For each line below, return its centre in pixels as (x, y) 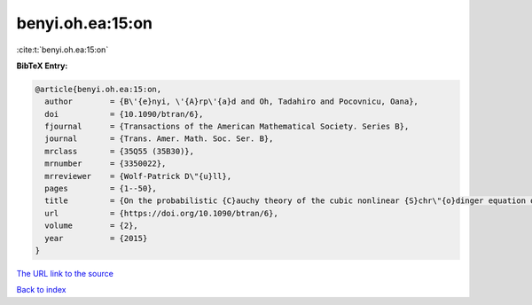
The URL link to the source (65, 273)
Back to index (41, 290)
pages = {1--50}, (101, 189)
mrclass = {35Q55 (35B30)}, (120, 151)
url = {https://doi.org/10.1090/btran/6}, (161, 213)
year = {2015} (96, 238)
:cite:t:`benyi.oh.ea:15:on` (63, 50)
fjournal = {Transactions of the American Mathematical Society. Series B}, (227, 127)
